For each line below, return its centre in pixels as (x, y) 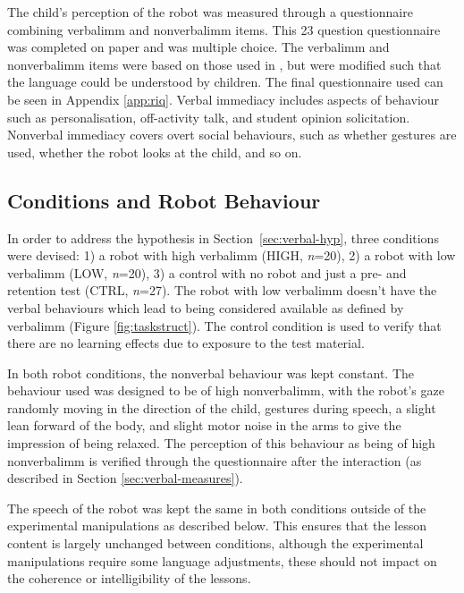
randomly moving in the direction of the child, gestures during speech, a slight (222, 407)
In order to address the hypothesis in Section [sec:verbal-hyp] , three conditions (223, 237)
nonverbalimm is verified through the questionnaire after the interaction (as (215, 460)
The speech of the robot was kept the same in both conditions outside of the (217, 508)
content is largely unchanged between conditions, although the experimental (215, 543)
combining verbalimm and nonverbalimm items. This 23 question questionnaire (224, 29)
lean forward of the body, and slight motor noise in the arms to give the (204, 425)
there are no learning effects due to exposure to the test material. (186, 343)
